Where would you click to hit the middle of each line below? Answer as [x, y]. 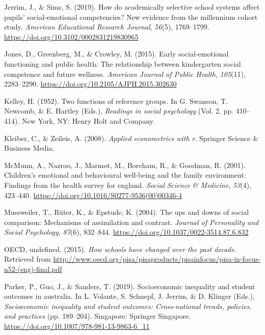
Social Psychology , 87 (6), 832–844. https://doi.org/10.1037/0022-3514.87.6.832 [126, 232]
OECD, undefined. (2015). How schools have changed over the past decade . [120, 249]
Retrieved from [28, 259]
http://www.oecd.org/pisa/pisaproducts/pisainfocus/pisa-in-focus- [157, 259]
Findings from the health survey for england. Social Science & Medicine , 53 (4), [128, 185]
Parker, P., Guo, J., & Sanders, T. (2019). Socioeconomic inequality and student [130, 286]
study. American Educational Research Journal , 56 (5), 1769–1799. [107, 27]
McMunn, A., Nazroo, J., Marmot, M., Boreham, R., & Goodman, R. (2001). [125, 165]
